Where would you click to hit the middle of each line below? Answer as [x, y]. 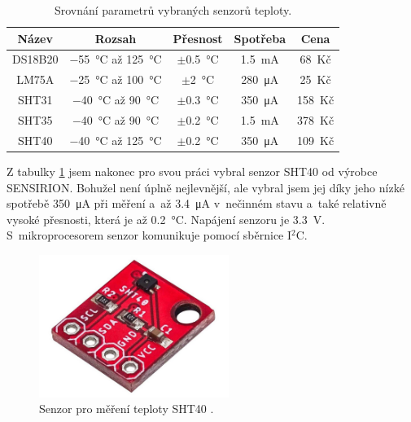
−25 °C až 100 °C [116, 79]
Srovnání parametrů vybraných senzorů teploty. [173, 10]
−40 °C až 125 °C [116, 140]
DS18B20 [35, 59]
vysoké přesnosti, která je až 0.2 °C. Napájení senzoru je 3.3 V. [166, 219]
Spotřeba [260, 38]
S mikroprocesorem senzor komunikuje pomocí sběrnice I [149, 235]
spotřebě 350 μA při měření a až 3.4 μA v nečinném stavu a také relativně [197, 203]
